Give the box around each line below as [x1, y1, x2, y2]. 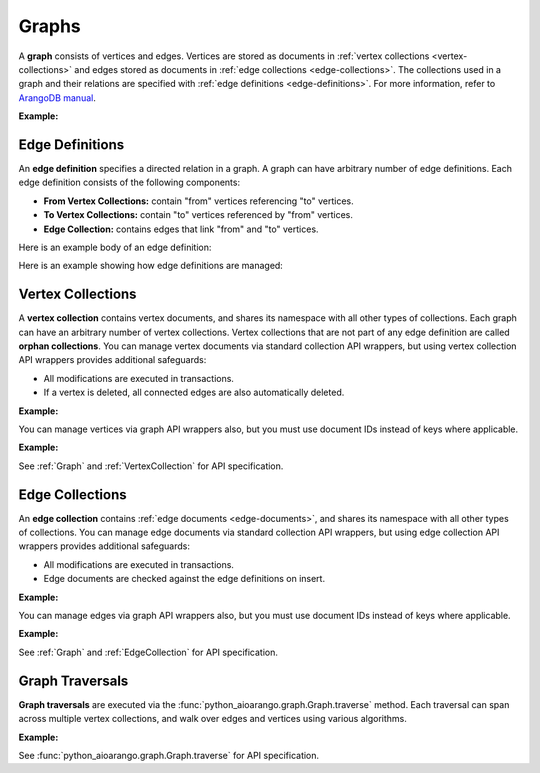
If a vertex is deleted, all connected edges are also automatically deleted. [43, 386, 345, 399]
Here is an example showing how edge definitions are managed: [18, 260, 284, 272]
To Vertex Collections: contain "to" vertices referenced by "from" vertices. [43, 209, 354, 221]
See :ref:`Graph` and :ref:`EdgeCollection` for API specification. [18, 646, 279, 658]
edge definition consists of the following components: [18, 176, 240, 189]
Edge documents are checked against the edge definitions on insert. [43, 573, 325, 585]
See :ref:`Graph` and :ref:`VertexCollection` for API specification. [18, 460, 284, 472]
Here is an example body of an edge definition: [18, 241, 212, 253]
